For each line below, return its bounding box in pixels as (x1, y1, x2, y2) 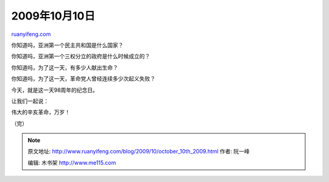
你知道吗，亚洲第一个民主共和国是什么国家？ (11, 41, 124, 49)
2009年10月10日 (11, 9, 96, 23)
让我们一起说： (11, 97, 49, 105)
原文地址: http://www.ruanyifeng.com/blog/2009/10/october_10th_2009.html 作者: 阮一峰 (27, 148, 250, 155)
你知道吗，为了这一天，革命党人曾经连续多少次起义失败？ (11, 75, 155, 82)
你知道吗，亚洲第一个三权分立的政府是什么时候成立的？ (11, 52, 150, 60)
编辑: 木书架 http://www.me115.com (27, 159, 116, 166)
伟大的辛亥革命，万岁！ (11, 108, 70, 116)
